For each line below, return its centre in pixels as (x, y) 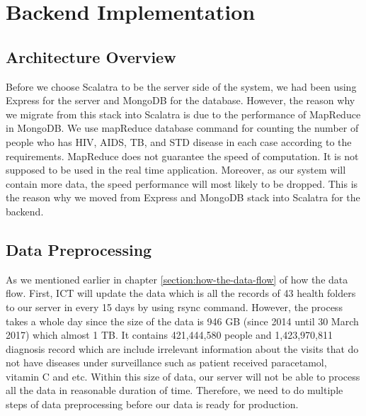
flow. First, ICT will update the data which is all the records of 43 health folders (181, 293)
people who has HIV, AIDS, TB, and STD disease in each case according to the (179, 141)
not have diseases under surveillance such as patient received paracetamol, (166, 362)
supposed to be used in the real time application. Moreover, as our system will (176, 170)
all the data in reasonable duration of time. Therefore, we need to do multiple (175, 390)
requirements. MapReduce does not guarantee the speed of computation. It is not (182, 156)
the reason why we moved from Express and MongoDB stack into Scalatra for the (183, 197)
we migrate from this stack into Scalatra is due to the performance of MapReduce (183, 114)
